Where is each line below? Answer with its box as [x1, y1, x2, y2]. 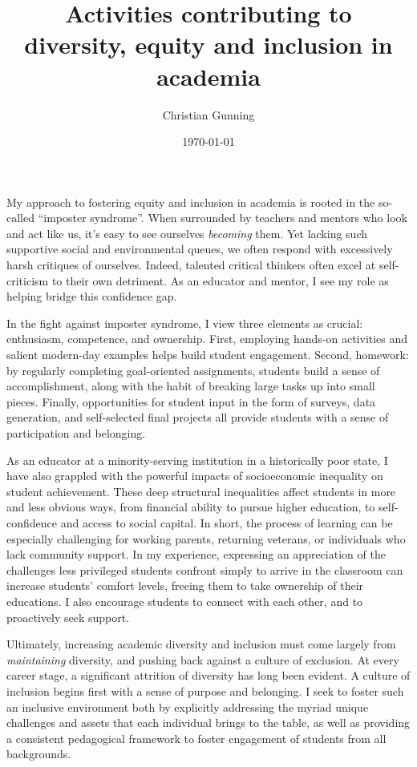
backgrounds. [6, 745, 71, 762]
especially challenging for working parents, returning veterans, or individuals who [6, 530, 406, 547]
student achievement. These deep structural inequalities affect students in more [6, 482, 396, 499]
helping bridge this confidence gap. [6, 288, 177, 305]
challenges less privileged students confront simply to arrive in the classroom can [6, 561, 403, 578]
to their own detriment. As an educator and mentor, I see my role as [51, 272, 389, 289]
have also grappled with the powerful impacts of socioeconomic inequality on [6, 467, 383, 484]
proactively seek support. [6, 608, 130, 625]
